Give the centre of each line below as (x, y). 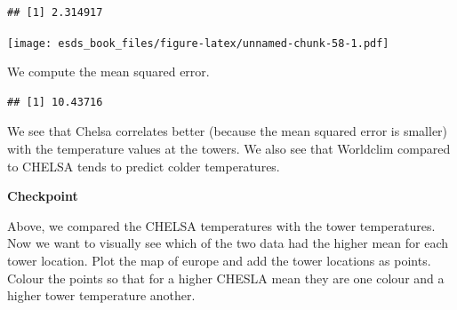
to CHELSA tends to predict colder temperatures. (144, 166)
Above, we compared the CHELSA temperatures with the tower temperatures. (221, 225)
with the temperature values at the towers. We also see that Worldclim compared (229, 149)
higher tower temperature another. (101, 295)
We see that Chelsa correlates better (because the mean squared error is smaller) (228, 131)
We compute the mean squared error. (108, 72)
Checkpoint (43, 196)
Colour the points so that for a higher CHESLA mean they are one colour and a (226, 278)
